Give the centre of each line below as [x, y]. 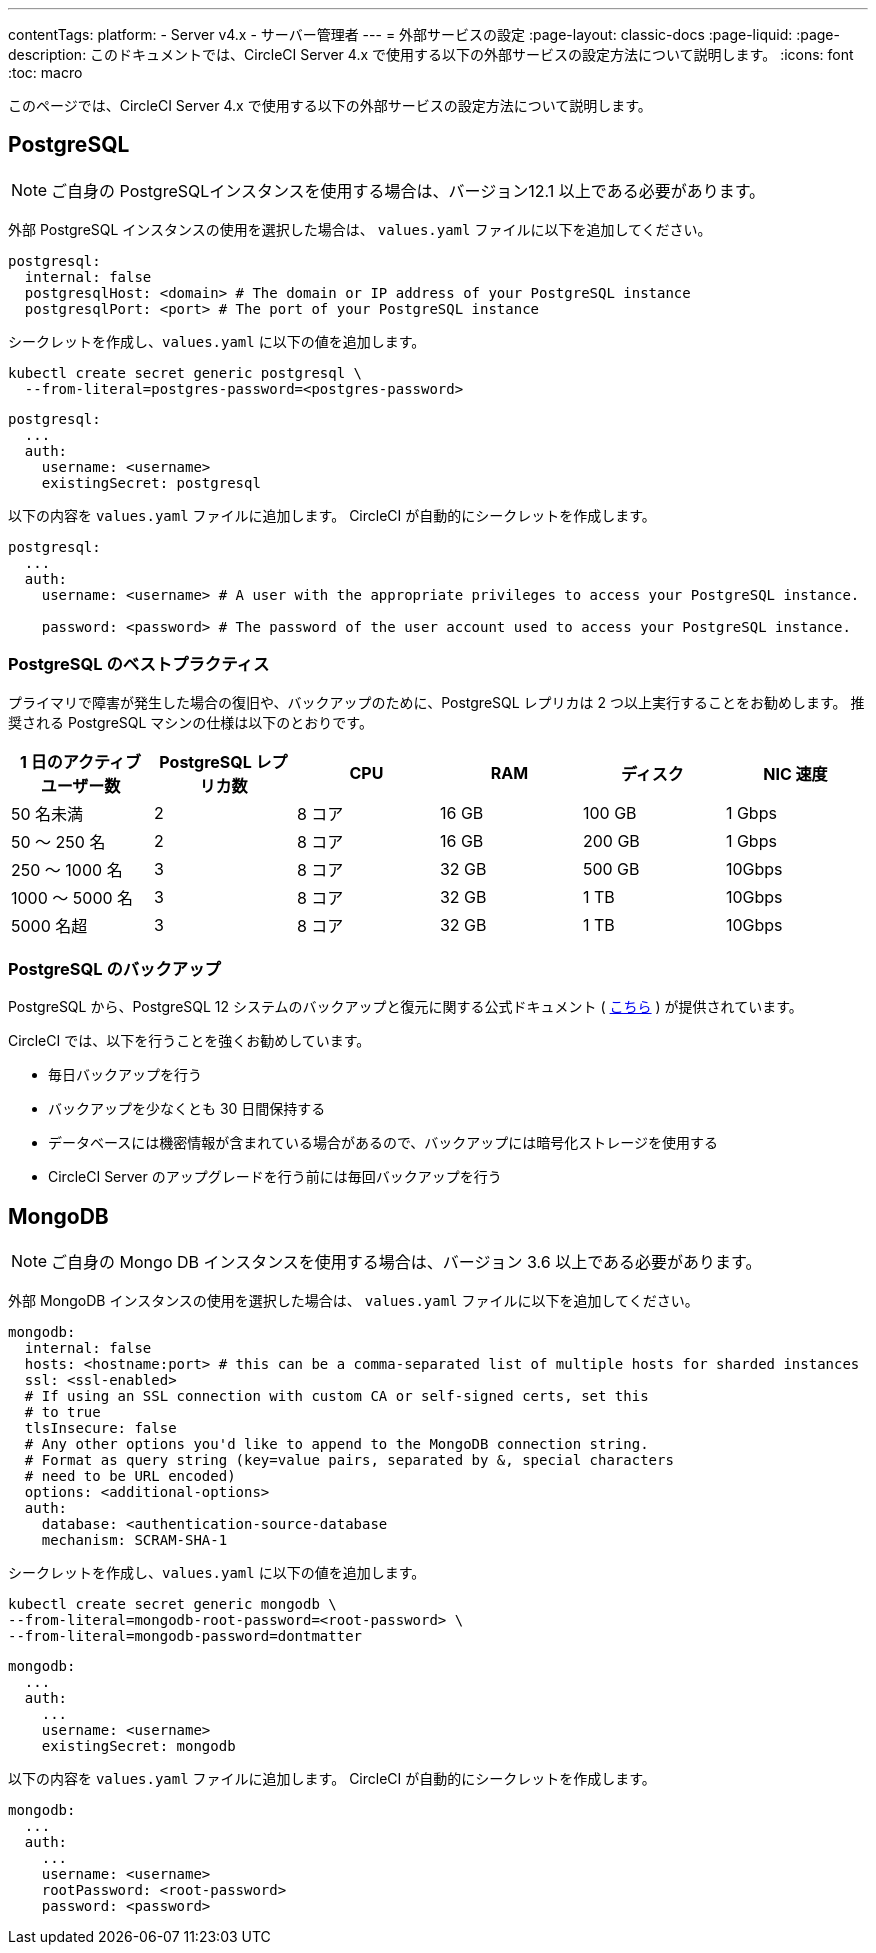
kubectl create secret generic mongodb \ [172, 1604]
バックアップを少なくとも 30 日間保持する [187, 1109]
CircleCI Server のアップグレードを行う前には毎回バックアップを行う [275, 1177]
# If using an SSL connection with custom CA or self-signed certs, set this [336, 1396]
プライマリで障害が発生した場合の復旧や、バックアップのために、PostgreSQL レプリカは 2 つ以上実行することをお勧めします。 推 [436, 702]
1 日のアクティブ [80, 761]
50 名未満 [47, 813]
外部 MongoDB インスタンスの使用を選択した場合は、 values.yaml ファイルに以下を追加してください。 [353, 1301]
